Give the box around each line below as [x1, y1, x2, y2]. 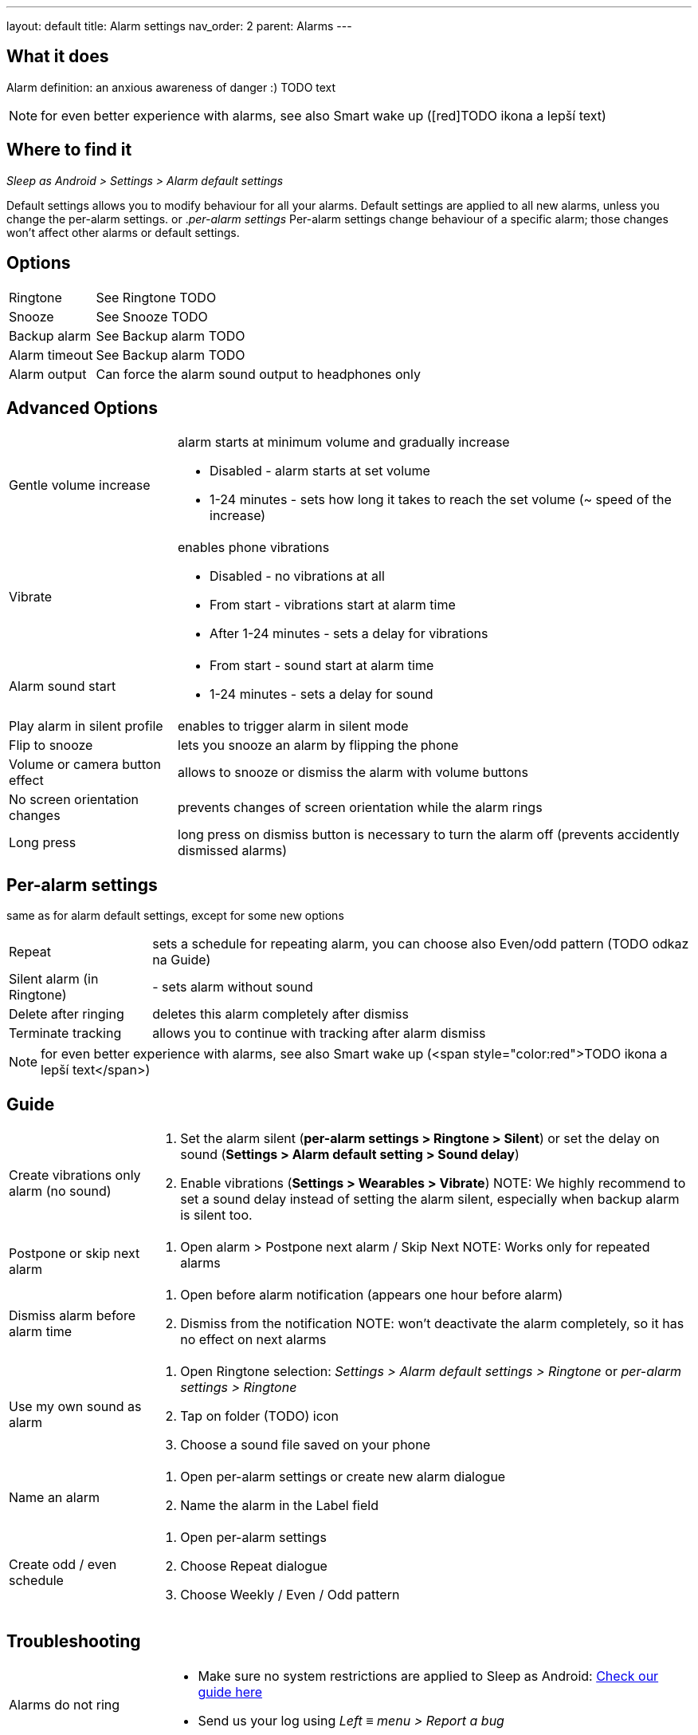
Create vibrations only [9, 1167, 141, 1184]
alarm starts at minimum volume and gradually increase [178, 434, 510, 451]
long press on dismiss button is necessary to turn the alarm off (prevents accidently [178, 826, 680, 843]
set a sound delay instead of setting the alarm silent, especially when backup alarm [180, 1191, 680, 1208]
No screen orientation [9, 791, 139, 808]
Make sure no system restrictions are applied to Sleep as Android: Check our [198, 1667, 659, 1684]
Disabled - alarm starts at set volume [210, 463, 430, 479]
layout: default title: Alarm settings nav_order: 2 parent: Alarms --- [6, 19, 352, 33]
